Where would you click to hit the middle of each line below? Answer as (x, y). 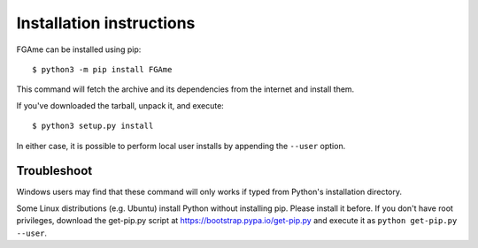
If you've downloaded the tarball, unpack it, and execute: (120, 105)
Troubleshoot (54, 171)
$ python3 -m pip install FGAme (102, 69)
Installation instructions (106, 23)
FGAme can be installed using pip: (79, 49)
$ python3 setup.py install (93, 126)
